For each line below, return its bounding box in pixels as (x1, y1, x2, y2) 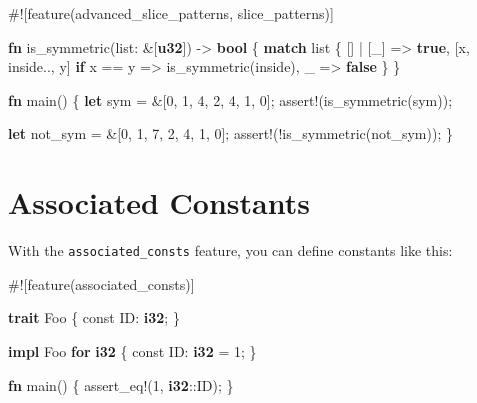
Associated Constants (8, 182, 310, 223)
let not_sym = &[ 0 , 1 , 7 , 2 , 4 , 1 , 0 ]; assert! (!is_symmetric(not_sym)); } (8, 123, 453, 144)
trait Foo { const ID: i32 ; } (8, 307, 180, 328)
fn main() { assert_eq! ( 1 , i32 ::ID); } (8, 374, 234, 395)
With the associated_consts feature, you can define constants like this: (8, 240, 453, 261)
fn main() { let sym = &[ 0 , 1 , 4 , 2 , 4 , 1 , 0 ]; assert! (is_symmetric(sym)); (8, 89, 453, 110)
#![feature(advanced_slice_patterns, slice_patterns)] (8, 3, 334, 23)
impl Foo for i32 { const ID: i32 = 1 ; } (8, 340, 257, 361)
